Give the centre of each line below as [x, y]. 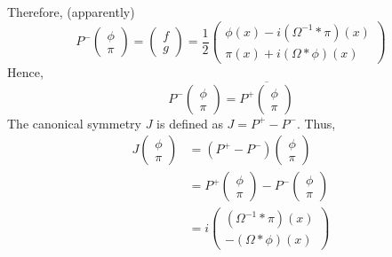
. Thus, [316, 123]
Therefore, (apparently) [71, 12]
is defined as [190, 123]
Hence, [25, 71]
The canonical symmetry [74, 123]
